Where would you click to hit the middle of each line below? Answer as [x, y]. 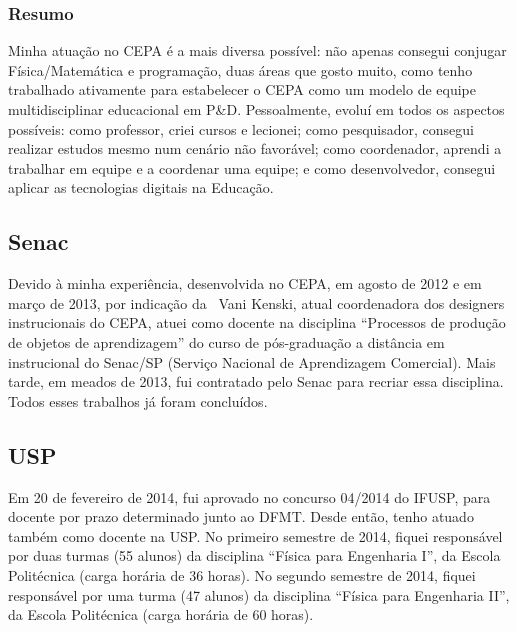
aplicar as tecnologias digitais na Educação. [141, 187]
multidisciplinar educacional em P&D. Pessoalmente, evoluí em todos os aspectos [256, 109]
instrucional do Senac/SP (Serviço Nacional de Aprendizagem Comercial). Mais [252, 361]
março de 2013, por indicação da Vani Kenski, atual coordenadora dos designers [256, 302]
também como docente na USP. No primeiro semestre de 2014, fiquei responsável [255, 535]
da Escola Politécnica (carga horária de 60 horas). [161, 614]
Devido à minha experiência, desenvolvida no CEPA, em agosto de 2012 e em [245, 283]
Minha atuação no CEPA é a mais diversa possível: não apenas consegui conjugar [257, 50]
